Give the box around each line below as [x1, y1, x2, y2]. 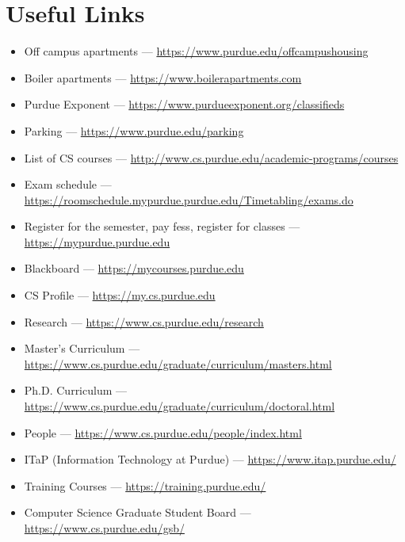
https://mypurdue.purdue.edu [24, 233, 170, 250]
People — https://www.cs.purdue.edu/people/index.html [24, 424, 302, 441]
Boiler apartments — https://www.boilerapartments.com [24, 69, 302, 86]
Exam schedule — [24, 176, 112, 193]
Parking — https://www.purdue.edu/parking [24, 122, 244, 139]
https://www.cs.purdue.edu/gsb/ [24, 520, 185, 536]
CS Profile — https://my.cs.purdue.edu [24, 287, 216, 303]
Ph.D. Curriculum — [24, 382, 128, 399]
